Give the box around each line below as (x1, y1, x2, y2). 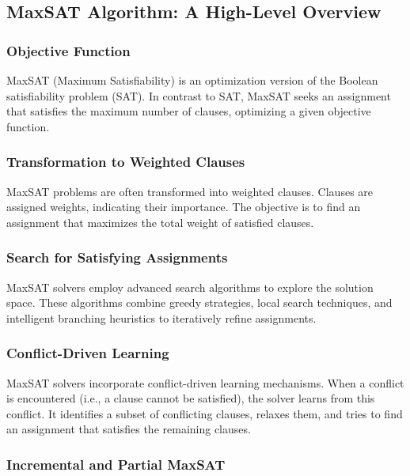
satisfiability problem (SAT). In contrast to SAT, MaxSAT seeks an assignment (6, 87, 391, 104)
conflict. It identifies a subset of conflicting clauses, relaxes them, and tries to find (6, 405, 403, 421)
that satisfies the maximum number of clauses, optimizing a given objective (6, 103, 371, 119)
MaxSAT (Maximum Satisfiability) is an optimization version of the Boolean (6, 72, 378, 88)
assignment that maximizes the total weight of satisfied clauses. (6, 213, 314, 230)
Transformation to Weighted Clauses (6, 152, 245, 172)
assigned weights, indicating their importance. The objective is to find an (6, 198, 361, 215)
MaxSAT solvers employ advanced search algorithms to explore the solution (6, 278, 374, 295)
